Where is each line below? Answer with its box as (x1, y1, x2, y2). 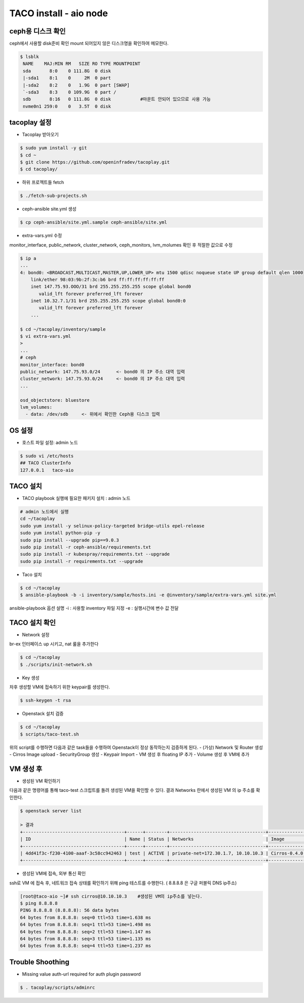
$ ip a (20, 255, 36, 261)
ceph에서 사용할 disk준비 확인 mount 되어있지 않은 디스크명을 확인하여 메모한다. (9, 41, 169, 47)
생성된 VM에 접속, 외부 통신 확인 (22, 870, 86, 876)
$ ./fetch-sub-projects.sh (20, 193, 87, 199)
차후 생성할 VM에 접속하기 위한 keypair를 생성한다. (9, 684, 110, 690)
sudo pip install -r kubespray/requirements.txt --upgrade (20, 551, 170, 557)
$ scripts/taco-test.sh (20, 731, 80, 737)
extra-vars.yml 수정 (22, 233, 62, 239)
